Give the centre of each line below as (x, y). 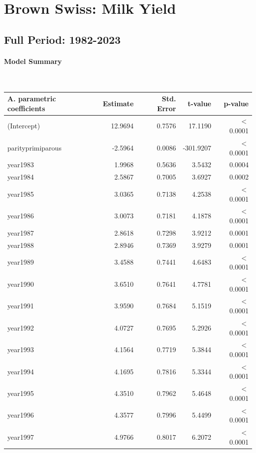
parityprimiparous (34, 147)
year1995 (21, 393)
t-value (199, 103)
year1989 (21, 262)
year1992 (21, 327)
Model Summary (33, 61)
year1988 (21, 245)
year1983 (21, 165)
